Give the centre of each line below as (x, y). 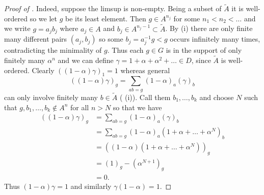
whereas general (145, 70)
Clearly (43, 70)
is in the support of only (204, 50)
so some (111, 39)
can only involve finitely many (51, 97)
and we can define (86, 60)
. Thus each (125, 50)
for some (187, 18)
